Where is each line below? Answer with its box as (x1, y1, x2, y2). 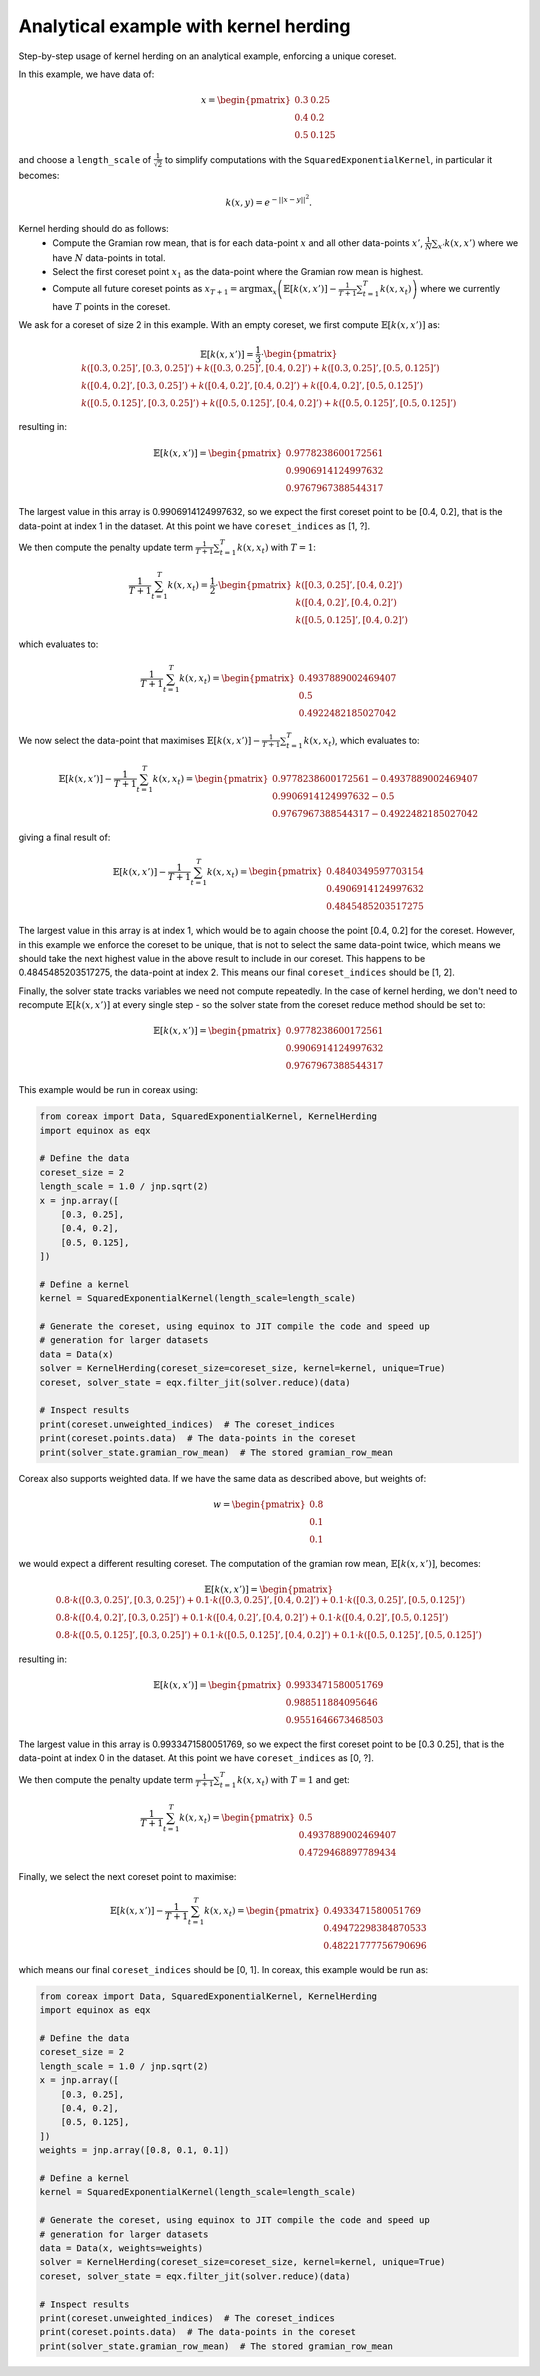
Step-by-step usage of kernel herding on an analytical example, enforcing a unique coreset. (18, 50, 397, 62)
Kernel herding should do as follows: (18, 223, 169, 235)
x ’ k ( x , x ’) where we (437, 236, 519, 251)
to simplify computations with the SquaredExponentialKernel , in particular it (165, 153, 493, 165)
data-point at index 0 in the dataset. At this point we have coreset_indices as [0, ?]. (18, 1752, 374, 1764)
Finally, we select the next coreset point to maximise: (18, 1871, 237, 1882)
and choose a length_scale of (18, 153, 152, 165)
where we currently (420, 283, 500, 295)
